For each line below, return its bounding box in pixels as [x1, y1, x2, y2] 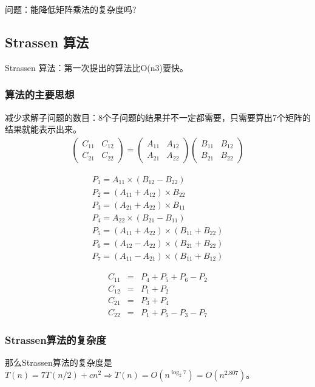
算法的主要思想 [5, 87, 75, 102]
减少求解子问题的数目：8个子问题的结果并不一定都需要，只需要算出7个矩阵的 [5, 111, 311, 123]
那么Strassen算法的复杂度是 [5, 356, 112, 369]
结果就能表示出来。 [5, 123, 81, 135]
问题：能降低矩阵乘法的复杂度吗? [5, 3, 137, 15]
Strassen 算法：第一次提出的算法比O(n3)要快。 [5, 61, 188, 74]
